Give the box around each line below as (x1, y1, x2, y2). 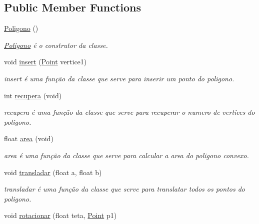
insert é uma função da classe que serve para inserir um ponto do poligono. (4, 73, 234, 83)
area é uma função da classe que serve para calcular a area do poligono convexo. (4, 150, 249, 160)
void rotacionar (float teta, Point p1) (4, 210, 117, 221)
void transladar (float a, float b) (4, 167, 102, 177)
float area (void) (4, 133, 53, 144)
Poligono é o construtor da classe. (4, 39, 108, 50)
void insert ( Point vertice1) (4, 56, 87, 67)
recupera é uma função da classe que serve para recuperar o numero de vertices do (4, 107, 255, 117)
